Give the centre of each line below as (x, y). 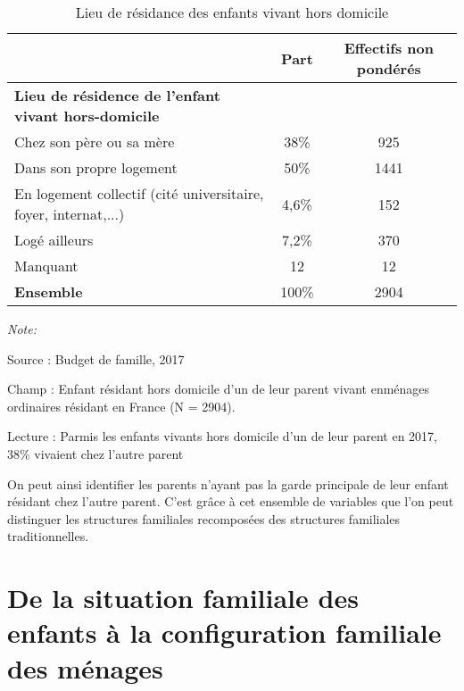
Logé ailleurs (54, 240)
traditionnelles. (48, 536)
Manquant (46, 266)
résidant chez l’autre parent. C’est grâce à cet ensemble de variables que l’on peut (231, 501)
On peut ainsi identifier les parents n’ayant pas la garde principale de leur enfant (228, 483)
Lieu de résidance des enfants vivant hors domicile (232, 12)
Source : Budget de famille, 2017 (96, 358)
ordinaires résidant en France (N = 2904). (121, 406)
